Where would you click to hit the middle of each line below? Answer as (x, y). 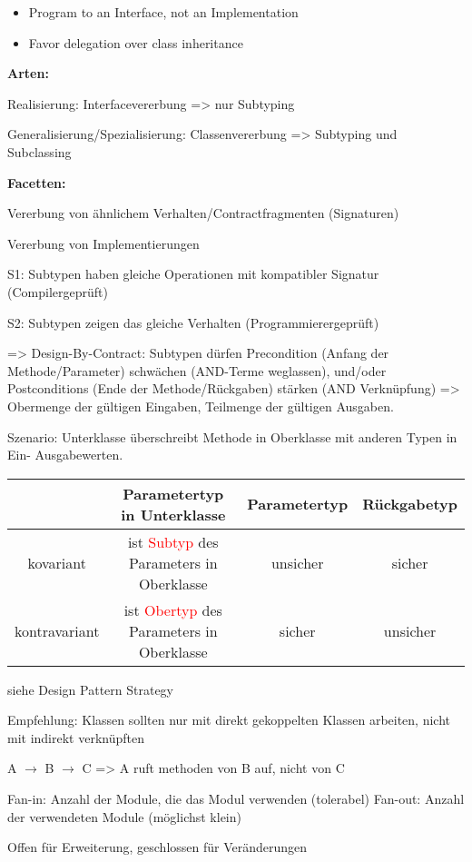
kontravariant (57, 630)
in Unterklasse (173, 514)
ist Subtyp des (173, 541)
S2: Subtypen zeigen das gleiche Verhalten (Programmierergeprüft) (193, 322)
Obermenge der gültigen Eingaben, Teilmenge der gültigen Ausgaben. (201, 406)
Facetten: (37, 182)
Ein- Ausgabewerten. (65, 455)
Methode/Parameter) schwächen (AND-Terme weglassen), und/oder (197, 370)
